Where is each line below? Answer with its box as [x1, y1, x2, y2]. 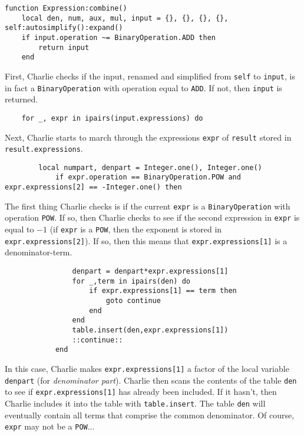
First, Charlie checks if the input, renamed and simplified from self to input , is [5, 69, 295, 82]
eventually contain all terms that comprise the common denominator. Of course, [5, 408, 295, 421]
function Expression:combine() [5, 4, 127, 12]
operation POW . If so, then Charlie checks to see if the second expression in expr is [5, 211, 300, 224]
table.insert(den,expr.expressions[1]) [72, 325, 229, 334]
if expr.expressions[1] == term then [89, 287, 237, 295]
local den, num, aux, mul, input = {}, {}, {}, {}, [21, 14, 229, 22]
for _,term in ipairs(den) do [72, 277, 190, 285]
